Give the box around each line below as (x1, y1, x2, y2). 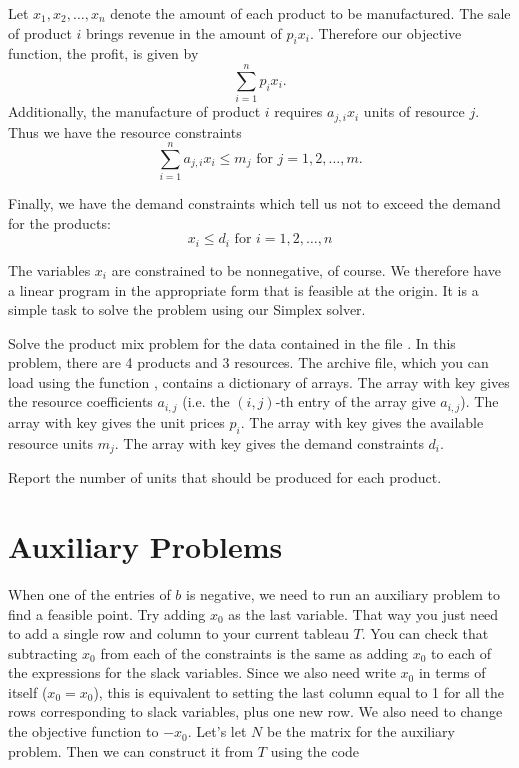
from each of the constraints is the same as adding (100, 642, 409, 663)
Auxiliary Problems (8, 525, 283, 566)
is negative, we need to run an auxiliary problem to (186, 583, 501, 604)
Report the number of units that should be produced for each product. (8, 467, 442, 488)
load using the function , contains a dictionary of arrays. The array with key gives (8, 371, 510, 392)
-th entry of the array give (275, 391, 436, 412)
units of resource (363, 101, 465, 122)
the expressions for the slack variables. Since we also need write (8, 662, 396, 683)
